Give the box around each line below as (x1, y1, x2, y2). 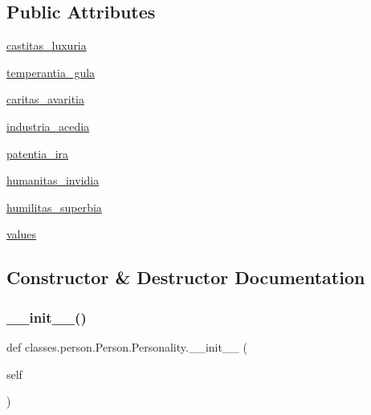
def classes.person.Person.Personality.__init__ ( (6, 338, 248, 355)
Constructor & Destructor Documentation (6, 265, 365, 290)
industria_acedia (6, 117, 90, 134)
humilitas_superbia (6, 198, 102, 215)
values (6, 226, 37, 242)
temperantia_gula (6, 63, 96, 80)
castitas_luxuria (6, 37, 87, 54)
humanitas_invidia (6, 172, 100, 189)
